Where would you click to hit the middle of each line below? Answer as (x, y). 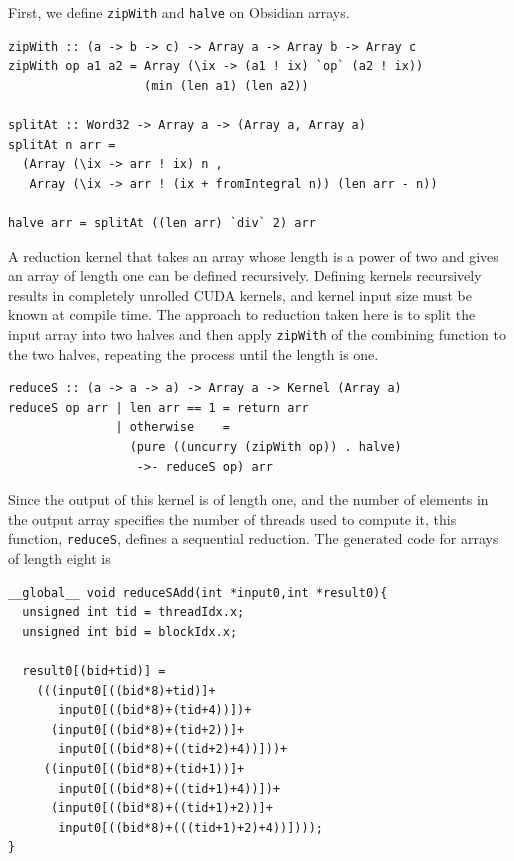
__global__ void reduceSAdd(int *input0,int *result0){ (198, 592)
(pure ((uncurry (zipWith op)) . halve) (265, 447)
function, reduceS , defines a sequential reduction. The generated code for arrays (253, 538)
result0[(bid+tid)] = (94, 671)
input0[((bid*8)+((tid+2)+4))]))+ (173, 749)
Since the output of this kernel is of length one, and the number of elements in (248, 499)
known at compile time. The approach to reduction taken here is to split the (242, 314)
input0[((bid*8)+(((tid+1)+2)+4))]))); (190, 827)
